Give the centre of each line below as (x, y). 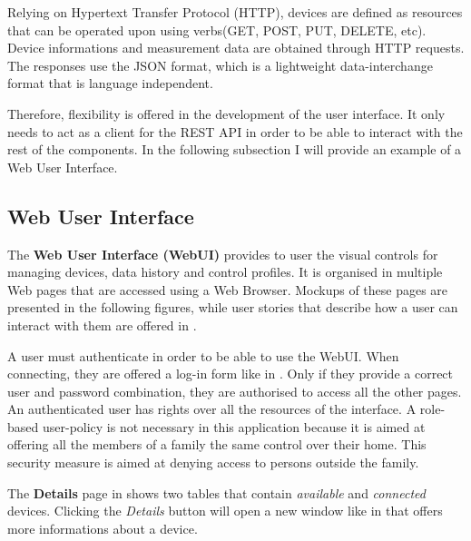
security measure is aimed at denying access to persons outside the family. (213, 462)
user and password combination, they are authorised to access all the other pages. (235, 391)
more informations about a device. (103, 528)
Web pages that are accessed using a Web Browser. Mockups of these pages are (228, 289)
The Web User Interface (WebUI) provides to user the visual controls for (223, 254)
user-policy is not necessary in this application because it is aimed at (234, 426)
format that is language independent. (110, 83)
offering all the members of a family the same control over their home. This (217, 444)
